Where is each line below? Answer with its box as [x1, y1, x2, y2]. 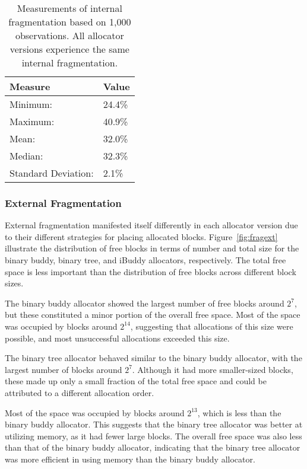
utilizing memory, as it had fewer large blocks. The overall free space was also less [5, 429, 302, 442]
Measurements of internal [17, 1, 122, 15]
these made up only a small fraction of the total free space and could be [5, 375, 267, 387]
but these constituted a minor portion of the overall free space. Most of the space [5, 308, 300, 321]
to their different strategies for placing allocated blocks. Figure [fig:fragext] [5, 230, 278, 243]
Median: [10, 149, 43, 162]
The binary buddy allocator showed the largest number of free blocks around [5, 296, 284, 309]
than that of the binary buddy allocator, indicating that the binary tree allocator [5, 441, 300, 454]
